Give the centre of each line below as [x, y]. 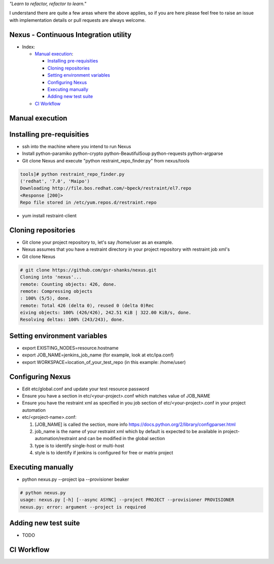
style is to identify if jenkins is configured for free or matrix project [104, 453]
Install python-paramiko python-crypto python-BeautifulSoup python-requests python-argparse [123, 154]
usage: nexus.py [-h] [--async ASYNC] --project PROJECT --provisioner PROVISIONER [127, 500]
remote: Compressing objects [56, 291]
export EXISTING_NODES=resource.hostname [70, 348]
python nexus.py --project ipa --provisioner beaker [76, 479]
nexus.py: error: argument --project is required [83, 507]
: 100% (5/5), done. [45, 298]
